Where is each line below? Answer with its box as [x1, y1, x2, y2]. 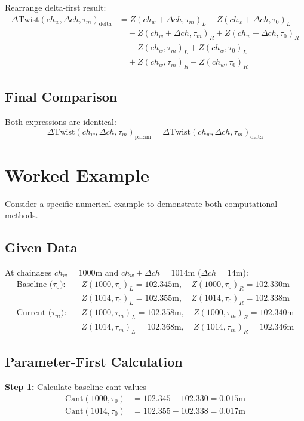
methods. [5, 209, 38, 221]
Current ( [16, 309, 52, 318]
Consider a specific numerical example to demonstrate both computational [5, 197, 278, 209]
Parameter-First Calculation [5, 352, 183, 371]
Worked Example [5, 162, 149, 187]
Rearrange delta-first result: [5, 1, 106, 13]
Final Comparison [5, 87, 118, 106]
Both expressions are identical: [5, 115, 116, 128]
